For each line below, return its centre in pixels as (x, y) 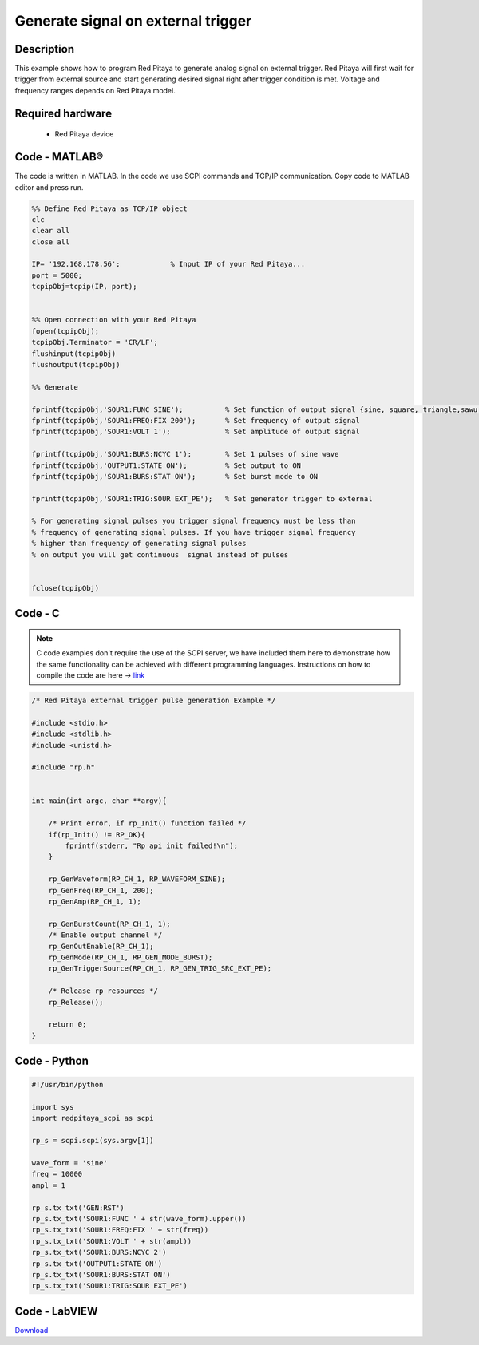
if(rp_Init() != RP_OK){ (97, 835)
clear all (51, 231)
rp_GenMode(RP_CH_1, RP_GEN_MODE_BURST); (131, 957)
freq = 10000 (57, 1174)
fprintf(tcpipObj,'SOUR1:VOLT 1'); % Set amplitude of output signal (196, 432)
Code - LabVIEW (57, 1311)
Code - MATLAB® (59, 157)
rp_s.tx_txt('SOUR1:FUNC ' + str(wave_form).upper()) (139, 1218)
